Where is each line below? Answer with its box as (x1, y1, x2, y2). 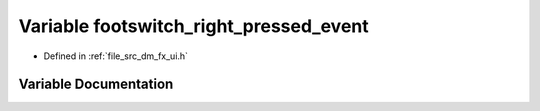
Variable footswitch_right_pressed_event (18, 15, 369, 37)
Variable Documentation (18, 76, 174, 93)
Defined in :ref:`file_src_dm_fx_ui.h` (43, 50, 189, 62)
